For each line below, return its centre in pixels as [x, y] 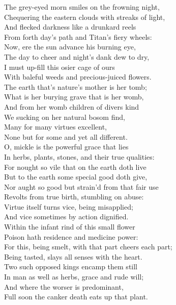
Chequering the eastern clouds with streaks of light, [85, 17]
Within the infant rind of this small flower [70, 227]
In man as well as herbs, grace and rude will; [74, 277]
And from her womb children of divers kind [72, 106]
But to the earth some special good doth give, [76, 177]
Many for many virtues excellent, [55, 127]
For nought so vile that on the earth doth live [75, 167]
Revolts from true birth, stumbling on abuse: [74, 197]
